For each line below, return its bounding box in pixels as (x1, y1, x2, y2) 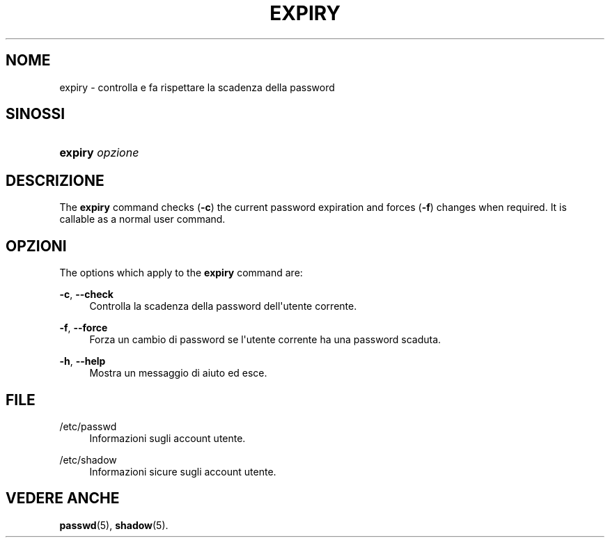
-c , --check (59, 288, 114, 301)
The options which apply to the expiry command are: (59, 267, 303, 279)
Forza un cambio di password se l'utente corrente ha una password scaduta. (89, 333, 441, 346)
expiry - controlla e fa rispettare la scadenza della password (59, 81, 335, 93)
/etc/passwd (59, 420, 117, 432)
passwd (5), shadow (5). (59, 519, 169, 531)
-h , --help (59, 355, 106, 368)
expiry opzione (59, 145, 139, 160)
